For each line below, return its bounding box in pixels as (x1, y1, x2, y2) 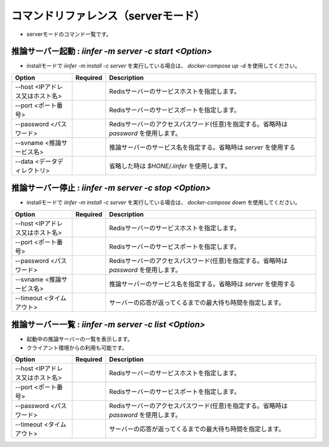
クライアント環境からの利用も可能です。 (26, 344, 128, 351)
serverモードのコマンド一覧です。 (26, 30, 112, 38)
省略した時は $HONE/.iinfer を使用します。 (108, 161, 231, 170)
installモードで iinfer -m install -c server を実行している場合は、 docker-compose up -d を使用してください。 (26, 62, 301, 69)
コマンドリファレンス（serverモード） (11, 9, 205, 23)
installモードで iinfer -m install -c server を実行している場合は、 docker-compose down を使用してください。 (26, 199, 301, 206)
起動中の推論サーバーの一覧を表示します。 (26, 336, 133, 343)
